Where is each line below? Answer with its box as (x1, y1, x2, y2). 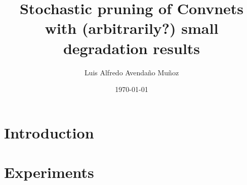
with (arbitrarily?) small (45, 18, 219, 38)
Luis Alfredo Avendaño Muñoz (84, 67, 179, 77)
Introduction (4, 122, 94, 143)
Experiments (4, 162, 94, 182)
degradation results (63, 37, 200, 58)
